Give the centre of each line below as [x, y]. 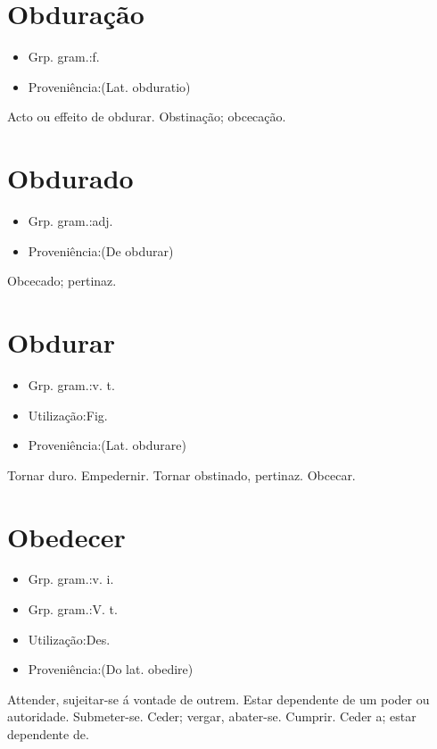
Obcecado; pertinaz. [62, 281]
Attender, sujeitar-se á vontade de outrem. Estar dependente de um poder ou [218, 699]
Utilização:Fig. [68, 415]
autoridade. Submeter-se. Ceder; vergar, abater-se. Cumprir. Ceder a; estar [212, 716]
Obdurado [70, 178]
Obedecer [66, 536]
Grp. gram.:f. [64, 57]
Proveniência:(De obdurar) [101, 250]
